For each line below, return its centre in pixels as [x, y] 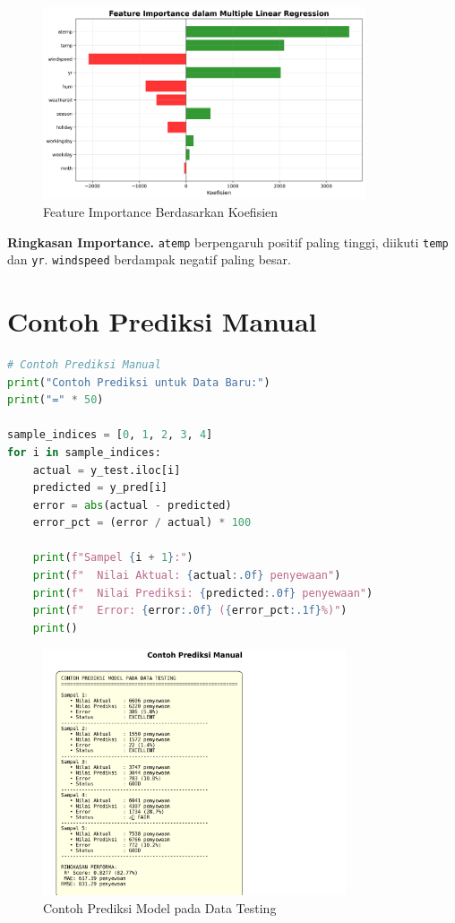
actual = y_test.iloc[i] [107, 470]
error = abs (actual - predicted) [132, 505]
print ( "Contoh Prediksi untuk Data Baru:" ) [139, 382]
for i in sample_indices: [84, 452]
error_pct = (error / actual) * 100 [142, 523]
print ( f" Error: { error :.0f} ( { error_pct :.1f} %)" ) [190, 611]
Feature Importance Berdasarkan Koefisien [161, 211]
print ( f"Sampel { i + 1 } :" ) [113, 558]
